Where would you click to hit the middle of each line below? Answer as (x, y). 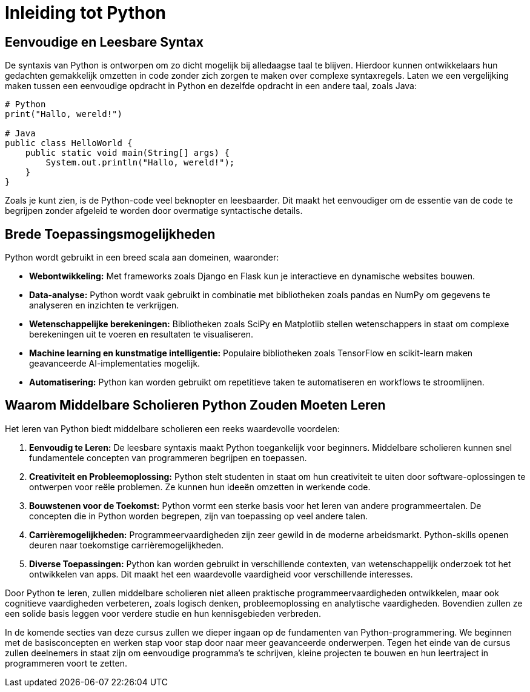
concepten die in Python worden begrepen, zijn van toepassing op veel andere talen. (199, 516)
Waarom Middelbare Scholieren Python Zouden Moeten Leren (195, 405)
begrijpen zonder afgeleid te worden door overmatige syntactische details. (154, 211)
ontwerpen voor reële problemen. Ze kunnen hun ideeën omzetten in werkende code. (200, 487)
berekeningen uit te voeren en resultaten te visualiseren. (141, 334)
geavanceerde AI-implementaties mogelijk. (115, 364)
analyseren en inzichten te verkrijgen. (104, 305)
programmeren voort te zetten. (66, 663)
